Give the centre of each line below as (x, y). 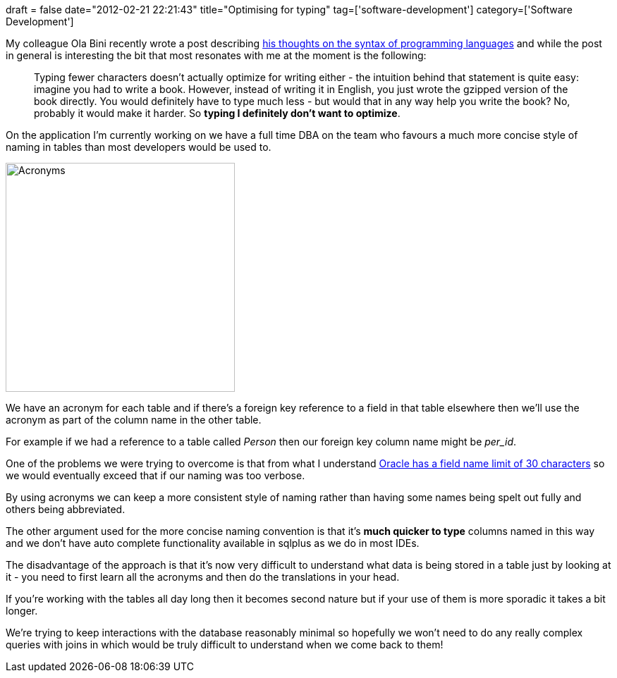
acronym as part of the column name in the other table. (134, 420)
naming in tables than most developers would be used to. (139, 147)
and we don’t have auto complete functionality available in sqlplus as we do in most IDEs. (213, 543)
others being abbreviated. (66, 509)
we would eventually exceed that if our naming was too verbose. (155, 475)
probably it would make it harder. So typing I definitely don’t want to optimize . (217, 113)
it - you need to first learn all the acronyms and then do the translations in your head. (203, 577)
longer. (22, 611)
